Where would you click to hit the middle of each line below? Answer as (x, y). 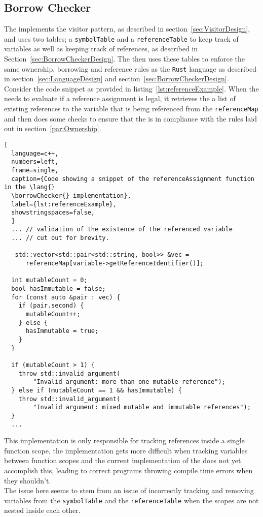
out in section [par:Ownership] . (53, 128)
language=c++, (35, 153)
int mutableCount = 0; (49, 280)
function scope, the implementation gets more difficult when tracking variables (126, 450)
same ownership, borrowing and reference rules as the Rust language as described (130, 68)
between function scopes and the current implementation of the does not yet (123, 460)
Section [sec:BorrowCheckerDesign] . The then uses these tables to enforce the (124, 59)
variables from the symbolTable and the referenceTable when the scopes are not (131, 500)
